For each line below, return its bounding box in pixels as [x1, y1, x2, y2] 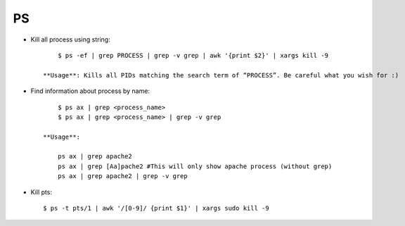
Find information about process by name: [30, 87, 150, 95]
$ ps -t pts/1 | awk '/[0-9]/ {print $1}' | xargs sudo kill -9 [43, 204, 270, 213]
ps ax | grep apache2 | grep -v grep [57, 172, 188, 180]
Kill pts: [30, 187, 53, 196]
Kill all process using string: [30, 35, 110, 44]
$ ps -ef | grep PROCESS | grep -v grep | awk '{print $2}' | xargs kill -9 [57, 51, 329, 59]
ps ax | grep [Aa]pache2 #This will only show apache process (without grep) [57, 162, 333, 170]
